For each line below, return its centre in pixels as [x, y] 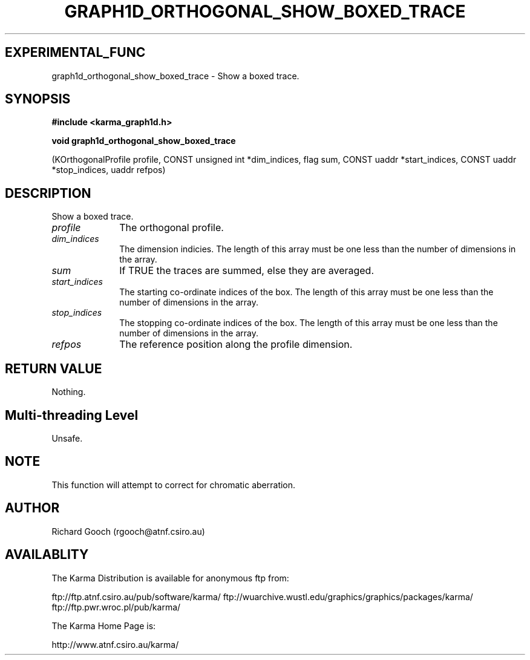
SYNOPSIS [38, 99]
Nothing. [69, 392]
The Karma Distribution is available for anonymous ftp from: [170, 578]
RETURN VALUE [54, 368]
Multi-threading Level [72, 415]
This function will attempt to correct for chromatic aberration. [174, 485]
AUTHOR [32, 508]
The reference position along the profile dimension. [236, 345]
